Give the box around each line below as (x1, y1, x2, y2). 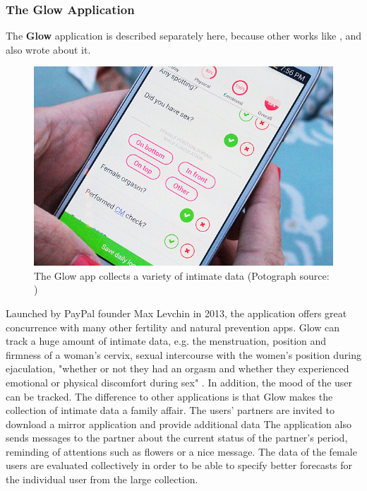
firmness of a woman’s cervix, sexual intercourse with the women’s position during (6, 347, 361, 362)
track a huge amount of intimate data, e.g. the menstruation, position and (6, 333, 327, 348)
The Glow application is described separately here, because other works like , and (6, 28, 362, 43)
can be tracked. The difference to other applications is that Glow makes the (6, 389, 333, 403)
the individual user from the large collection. (6, 472, 198, 487)
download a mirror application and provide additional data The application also (6, 416, 351, 431)
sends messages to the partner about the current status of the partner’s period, (6, 430, 348, 445)
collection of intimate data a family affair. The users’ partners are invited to (6, 403, 335, 418)
